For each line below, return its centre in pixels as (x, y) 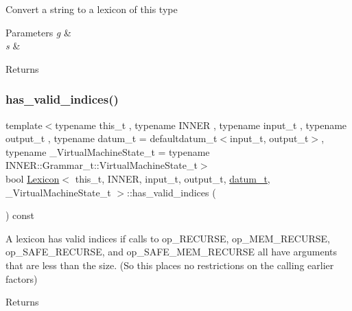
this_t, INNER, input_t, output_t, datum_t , (173, 178)
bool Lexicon (33, 178)
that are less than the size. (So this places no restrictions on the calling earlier (170, 265)
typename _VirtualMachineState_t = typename (108, 151)
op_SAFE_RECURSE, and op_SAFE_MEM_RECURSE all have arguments (171, 252)
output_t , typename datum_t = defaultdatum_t (112, 138)
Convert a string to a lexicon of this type (92, 9)
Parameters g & (38, 32)
